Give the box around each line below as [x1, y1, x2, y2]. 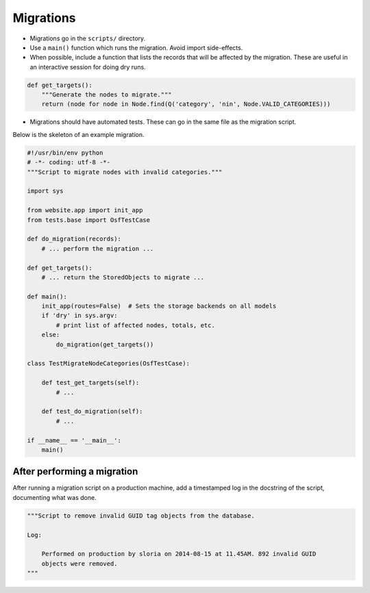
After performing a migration [12, 466, 138, 477]
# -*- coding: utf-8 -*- [27, 158, 111, 166]
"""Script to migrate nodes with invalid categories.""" [27, 168, 223, 176]
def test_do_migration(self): [41, 407, 143, 416]
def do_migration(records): [27, 235, 121, 243]
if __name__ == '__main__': [27, 436, 121, 444]
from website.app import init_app [27, 206, 143, 214]
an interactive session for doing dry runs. [29, 62, 147, 71]
